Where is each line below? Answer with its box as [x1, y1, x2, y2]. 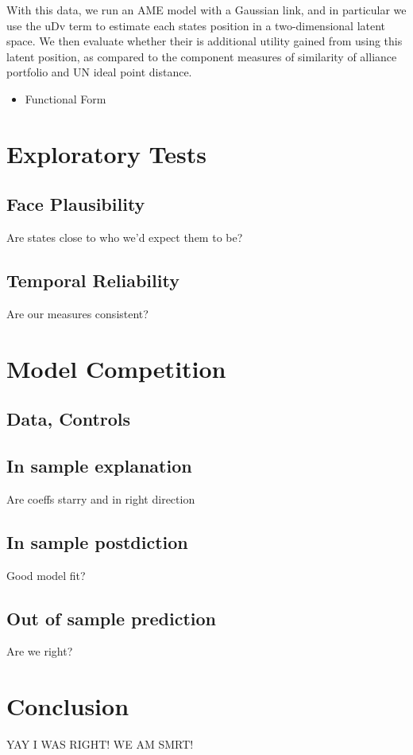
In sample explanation [6, 453, 192, 478]
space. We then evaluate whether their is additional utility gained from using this [6, 33, 403, 49]
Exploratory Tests [6, 137, 207, 169]
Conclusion [6, 690, 129, 722]
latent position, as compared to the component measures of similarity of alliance [6, 48, 397, 64]
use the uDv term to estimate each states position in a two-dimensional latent [6, 17, 386, 33]
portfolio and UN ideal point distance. [6, 64, 192, 80]
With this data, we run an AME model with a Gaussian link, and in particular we [6, 2, 407, 18]
